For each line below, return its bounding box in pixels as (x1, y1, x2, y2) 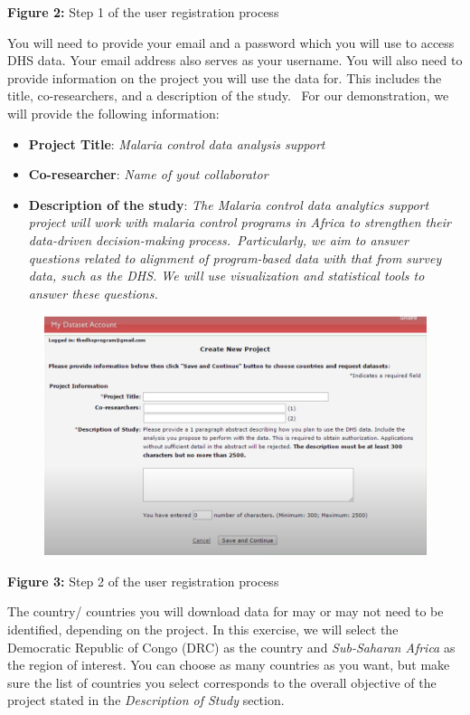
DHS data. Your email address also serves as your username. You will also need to (7, 51, 463, 70)
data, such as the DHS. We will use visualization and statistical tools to (28, 266, 425, 285)
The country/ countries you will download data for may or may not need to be (7, 602, 444, 621)
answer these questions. (28, 283, 158, 302)
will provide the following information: (7, 103, 220, 122)
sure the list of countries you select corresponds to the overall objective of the (7, 672, 437, 691)
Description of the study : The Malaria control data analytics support (28, 195, 429, 214)
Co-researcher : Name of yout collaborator (28, 165, 268, 184)
